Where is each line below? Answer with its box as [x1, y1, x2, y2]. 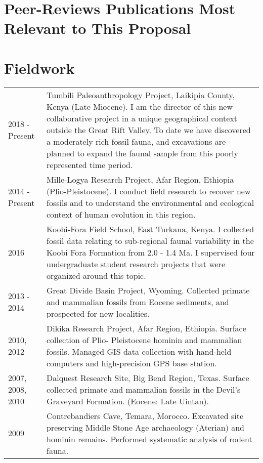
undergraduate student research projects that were [47, 258, 225, 270]
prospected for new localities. [47, 307, 150, 319]
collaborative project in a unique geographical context [47, 112, 238, 124]
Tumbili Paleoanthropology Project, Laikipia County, [47, 89, 235, 101]
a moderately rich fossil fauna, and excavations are [47, 135, 226, 147]
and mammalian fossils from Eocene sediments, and [47, 296, 229, 308]
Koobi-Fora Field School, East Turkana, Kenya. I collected [47, 223, 254, 235]
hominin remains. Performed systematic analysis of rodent [47, 433, 252, 445]
